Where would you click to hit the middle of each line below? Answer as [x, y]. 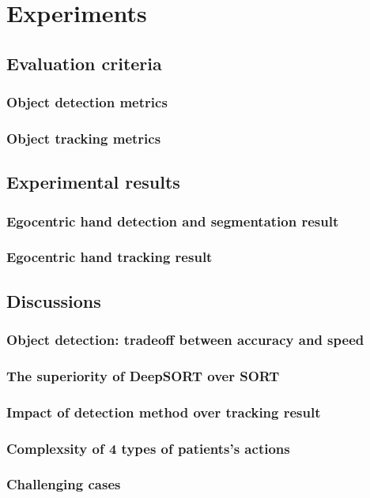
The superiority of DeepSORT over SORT [143, 375]
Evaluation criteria [84, 63]
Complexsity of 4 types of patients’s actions [148, 448]
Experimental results [93, 182]
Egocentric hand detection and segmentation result [173, 221]
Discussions [54, 300]
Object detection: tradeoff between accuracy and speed [185, 340]
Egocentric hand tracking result [109, 257]
